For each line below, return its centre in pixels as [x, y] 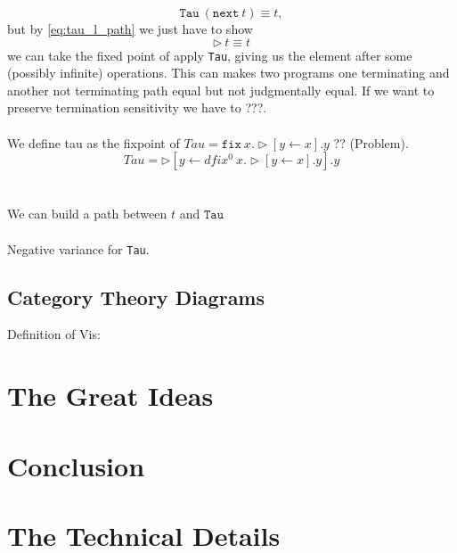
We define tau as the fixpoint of [94, 142]
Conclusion [76, 465]
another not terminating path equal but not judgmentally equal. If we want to [221, 90]
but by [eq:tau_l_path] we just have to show [130, 29]
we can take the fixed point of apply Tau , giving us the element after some [210, 55]
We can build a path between [87, 214]
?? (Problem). [371, 142]
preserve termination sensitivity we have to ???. [137, 107]
